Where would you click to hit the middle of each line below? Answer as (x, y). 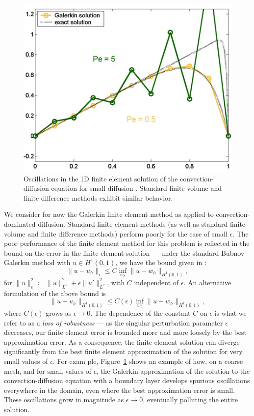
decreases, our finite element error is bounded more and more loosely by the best (125, 332)
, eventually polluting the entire (190, 400)
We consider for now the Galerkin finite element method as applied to (109, 214)
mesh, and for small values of (48, 371)
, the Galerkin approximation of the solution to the (173, 371)
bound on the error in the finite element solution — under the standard (112, 253)
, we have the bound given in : (161, 262)
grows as (59, 313)
